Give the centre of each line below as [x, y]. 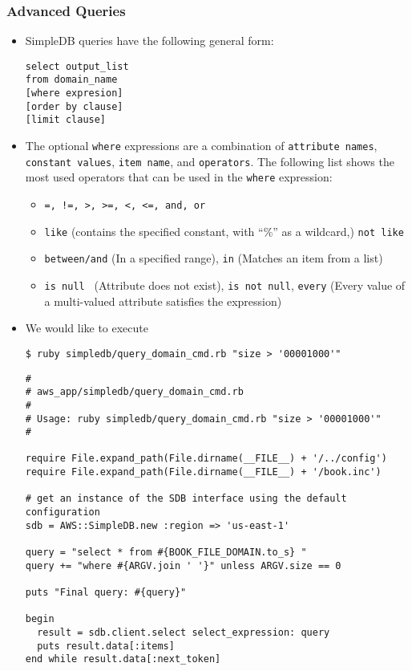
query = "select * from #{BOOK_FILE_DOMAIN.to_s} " [166, 553]
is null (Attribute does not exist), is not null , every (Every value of [225, 285]
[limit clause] [66, 120]
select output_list [77, 66]
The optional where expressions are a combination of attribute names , [201, 146]
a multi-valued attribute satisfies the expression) [163, 301]
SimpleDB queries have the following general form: [149, 41]
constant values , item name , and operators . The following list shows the [210, 161]
